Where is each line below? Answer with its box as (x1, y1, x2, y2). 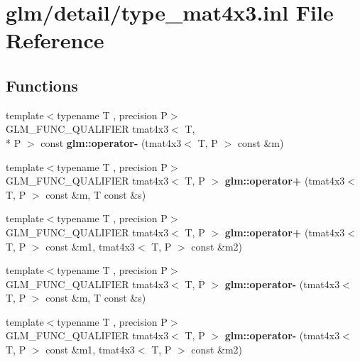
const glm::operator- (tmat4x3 (40, 135, 182, 150)
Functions (6, 74, 78, 96)
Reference (6, 26, 104, 55)
